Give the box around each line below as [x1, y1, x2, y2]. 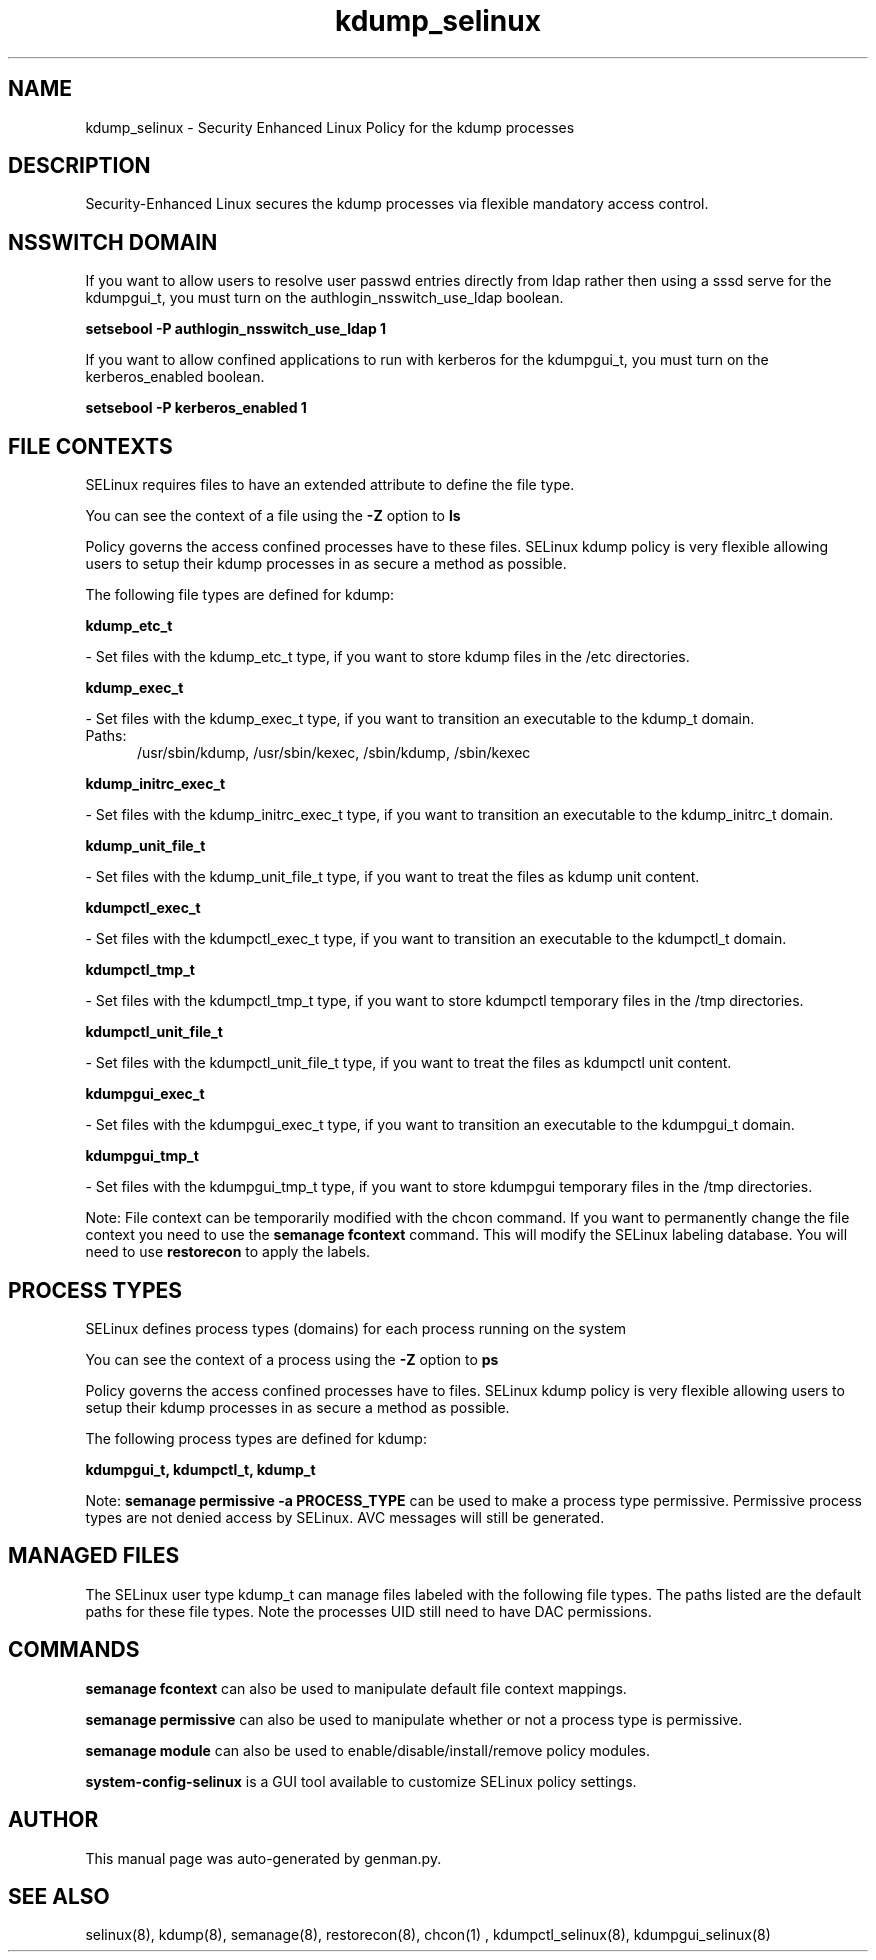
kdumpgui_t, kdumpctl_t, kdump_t [85, 1460, 316, 1478]
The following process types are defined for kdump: [85, 1429, 427, 1447]
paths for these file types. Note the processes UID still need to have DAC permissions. [85, 1602, 652, 1620]
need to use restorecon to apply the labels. [85, 1243, 371, 1261]
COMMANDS [8, 1637, 140, 1663]
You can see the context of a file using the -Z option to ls [85, 507, 461, 525]
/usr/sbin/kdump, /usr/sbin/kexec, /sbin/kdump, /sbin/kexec [137, 744, 531, 762]
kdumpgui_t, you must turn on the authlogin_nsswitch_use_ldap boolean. [85, 289, 564, 307]
